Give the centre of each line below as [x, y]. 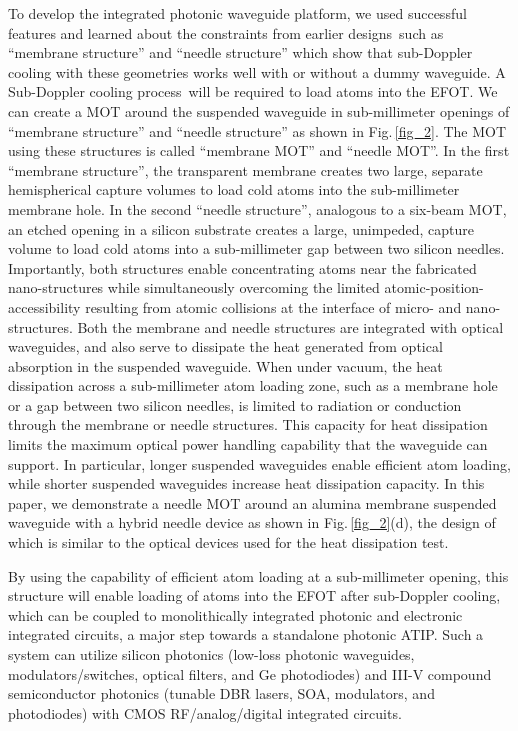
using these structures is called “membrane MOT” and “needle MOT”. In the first [259, 150]
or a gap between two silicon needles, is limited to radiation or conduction [235, 404]
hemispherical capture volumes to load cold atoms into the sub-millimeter [234, 189]
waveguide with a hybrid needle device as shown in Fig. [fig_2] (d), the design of [252, 522]
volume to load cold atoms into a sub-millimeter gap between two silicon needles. [256, 248]
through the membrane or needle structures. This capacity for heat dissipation [248, 424]
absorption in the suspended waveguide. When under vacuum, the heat [225, 365]
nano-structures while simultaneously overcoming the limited [194, 287]
